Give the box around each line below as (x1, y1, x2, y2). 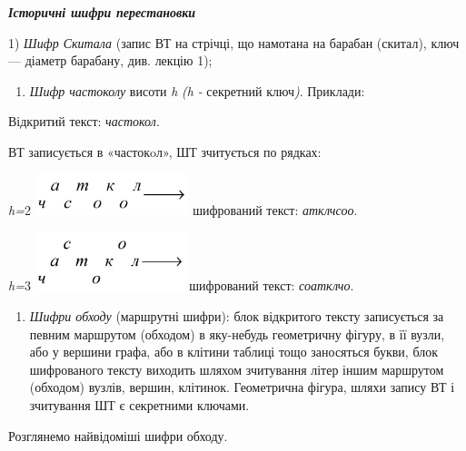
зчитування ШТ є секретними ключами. (29, 395, 250, 414)
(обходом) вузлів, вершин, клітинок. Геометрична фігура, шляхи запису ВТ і (29, 377, 455, 397)
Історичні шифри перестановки (8, 3, 196, 21)
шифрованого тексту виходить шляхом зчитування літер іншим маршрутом (29, 359, 444, 378)
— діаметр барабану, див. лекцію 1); (8, 51, 213, 70)
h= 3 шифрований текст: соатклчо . (8, 276, 354, 295)
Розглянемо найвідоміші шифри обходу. (8, 426, 228, 445)
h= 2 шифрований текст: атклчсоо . (8, 200, 358, 219)
